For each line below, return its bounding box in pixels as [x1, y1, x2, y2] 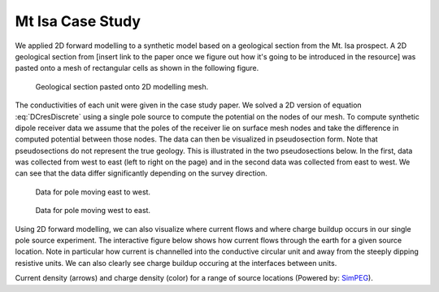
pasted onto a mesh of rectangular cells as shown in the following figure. [15, 63, 259, 73]
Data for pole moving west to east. [35, 206, 150, 216]
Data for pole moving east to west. [35, 187, 150, 197]
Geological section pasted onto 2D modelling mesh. [35, 81, 209, 91]
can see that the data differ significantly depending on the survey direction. [15, 168, 267, 178]
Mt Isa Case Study [15, 12, 141, 30]
